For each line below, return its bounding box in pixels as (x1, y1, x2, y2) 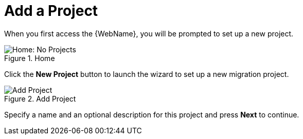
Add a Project (4, 2, 98, 19)
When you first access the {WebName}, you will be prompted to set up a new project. (4, 29, 294, 38)
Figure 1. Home (4, 53, 55, 63)
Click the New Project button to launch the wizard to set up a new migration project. (4, 69, 289, 78)
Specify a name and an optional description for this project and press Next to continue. (4, 110, 299, 119)
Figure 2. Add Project (4, 94, 76, 103)
